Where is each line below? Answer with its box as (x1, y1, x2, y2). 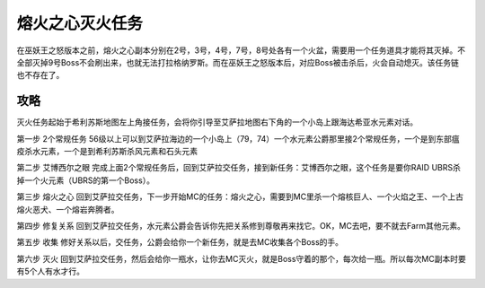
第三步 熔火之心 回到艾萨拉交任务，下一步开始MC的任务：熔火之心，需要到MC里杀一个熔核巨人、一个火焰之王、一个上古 (16, 191, 464, 202)
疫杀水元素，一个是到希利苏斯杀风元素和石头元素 (16, 146, 198, 157)
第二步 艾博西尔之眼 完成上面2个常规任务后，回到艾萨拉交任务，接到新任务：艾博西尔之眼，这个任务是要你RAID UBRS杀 (16, 162, 462, 173)
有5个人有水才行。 (16, 266, 85, 277)
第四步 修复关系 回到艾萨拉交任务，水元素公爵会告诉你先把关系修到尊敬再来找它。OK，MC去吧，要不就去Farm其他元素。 (16, 220, 466, 231)
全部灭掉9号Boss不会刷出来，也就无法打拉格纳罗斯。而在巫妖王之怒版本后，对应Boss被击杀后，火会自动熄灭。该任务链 (16, 57, 460, 67)
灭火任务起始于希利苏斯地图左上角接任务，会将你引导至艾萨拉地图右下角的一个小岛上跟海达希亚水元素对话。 (16, 117, 418, 127)
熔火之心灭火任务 (16, 13, 144, 33)
